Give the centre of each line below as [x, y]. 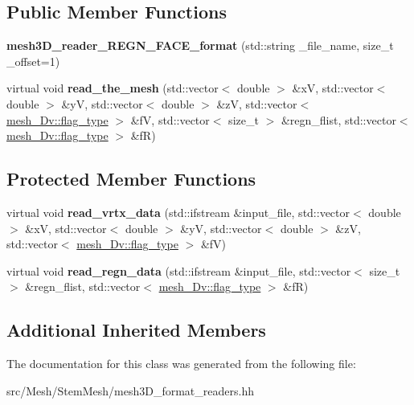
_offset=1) [33, 61]
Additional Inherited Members [136, 330]
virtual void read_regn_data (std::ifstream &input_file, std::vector [179, 270]
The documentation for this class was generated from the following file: [181, 364]
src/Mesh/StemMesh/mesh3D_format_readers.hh [130, 390]
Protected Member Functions [131, 179]
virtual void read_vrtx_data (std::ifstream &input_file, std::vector [178, 212]
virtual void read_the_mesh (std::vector [113, 88]
